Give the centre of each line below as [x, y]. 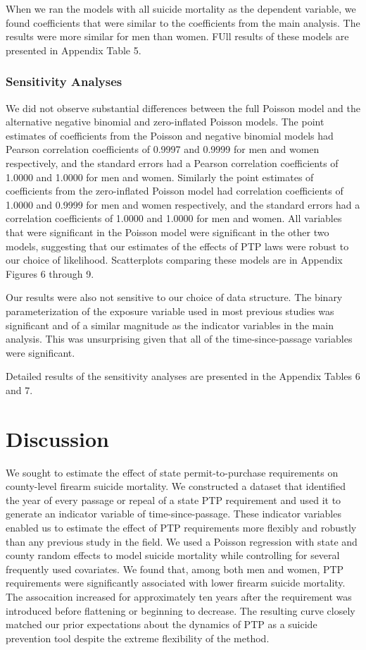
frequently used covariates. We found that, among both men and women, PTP [175, 569]
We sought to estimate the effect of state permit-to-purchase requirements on [172, 472]
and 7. [19, 390]
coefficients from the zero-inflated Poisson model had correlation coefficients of [175, 191]
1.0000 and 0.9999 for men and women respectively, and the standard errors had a [183, 204]
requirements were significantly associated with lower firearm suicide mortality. [176, 583]
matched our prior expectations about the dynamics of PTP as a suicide [162, 624]
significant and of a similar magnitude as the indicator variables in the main [170, 325]
